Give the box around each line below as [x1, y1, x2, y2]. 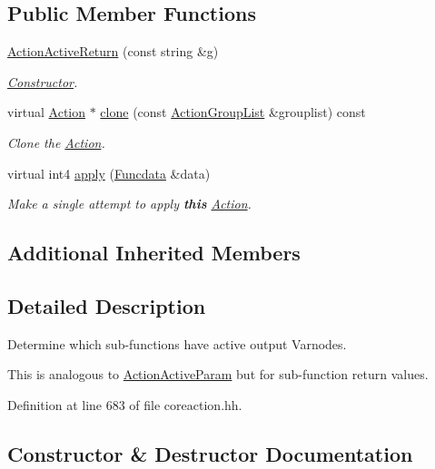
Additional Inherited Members [7, 239, 301, 267]
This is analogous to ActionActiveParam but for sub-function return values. [7, 365, 429, 384]
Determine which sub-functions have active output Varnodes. [7, 334, 347, 353]
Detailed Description [7, 291, 206, 319]
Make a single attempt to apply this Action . [7, 194, 252, 213]
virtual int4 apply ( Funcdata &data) [7, 163, 211, 182]
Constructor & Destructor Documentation [7, 439, 413, 467]
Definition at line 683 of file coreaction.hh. [7, 395, 242, 414]
